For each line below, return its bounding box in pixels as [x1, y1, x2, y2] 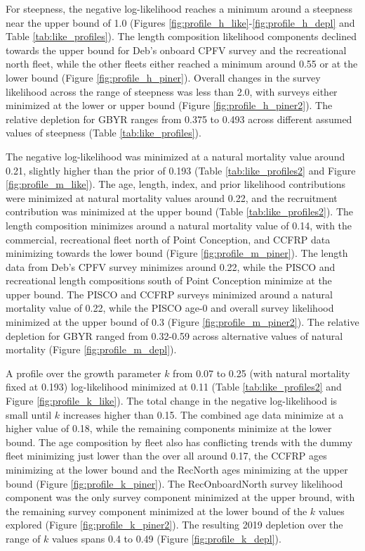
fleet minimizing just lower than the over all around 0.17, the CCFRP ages [6, 448, 327, 463]
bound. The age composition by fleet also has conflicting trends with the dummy [6, 434, 353, 449]
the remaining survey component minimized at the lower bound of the [6, 503, 307, 518]
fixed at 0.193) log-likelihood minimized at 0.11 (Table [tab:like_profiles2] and [6, 379, 342, 394]
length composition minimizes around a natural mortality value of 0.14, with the [6, 217, 352, 232]
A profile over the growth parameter [6, 365, 161, 380]
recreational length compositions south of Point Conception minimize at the [6, 273, 332, 288]
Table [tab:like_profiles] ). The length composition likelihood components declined [6, 29, 357, 44]
